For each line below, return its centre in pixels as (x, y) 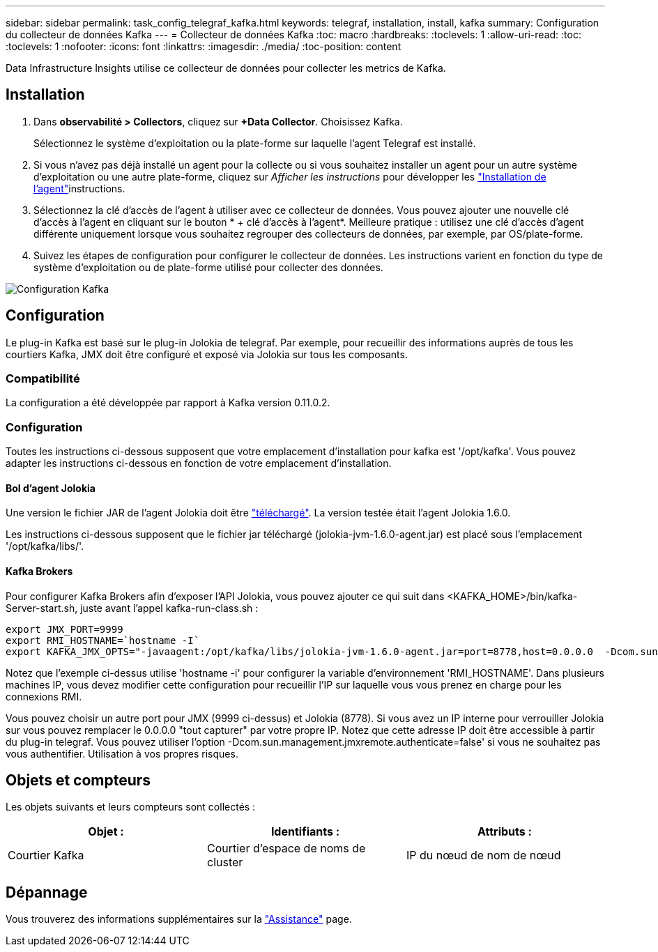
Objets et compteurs (78, 781)
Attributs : (505, 832)
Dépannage (47, 892)
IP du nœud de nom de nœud (483, 855)
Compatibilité (43, 379)
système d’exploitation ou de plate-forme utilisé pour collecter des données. (208, 267)
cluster (225, 862)
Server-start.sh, (42, 608)
